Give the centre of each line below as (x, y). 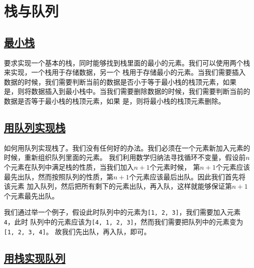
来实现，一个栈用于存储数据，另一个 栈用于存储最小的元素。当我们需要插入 (125, 72)
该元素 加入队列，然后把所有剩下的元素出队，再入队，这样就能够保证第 (118, 186)
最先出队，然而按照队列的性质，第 (59, 176)
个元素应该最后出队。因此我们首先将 (187, 176)
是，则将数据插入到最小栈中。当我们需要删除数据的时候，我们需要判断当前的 (127, 91)
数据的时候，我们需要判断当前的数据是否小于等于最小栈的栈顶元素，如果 (120, 81)
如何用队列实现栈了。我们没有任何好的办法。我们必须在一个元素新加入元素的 (127, 147)
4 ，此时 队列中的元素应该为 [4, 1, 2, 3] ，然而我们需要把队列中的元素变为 (124, 221)
